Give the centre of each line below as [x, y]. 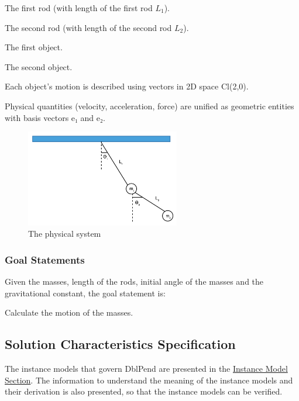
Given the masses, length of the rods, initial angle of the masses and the [134, 281]
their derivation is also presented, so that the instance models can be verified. [144, 391]
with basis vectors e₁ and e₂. [55, 117]
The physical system [65, 234]
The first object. [34, 47]
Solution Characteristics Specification [120, 344]
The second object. [39, 66]
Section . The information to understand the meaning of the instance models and [149, 380]
